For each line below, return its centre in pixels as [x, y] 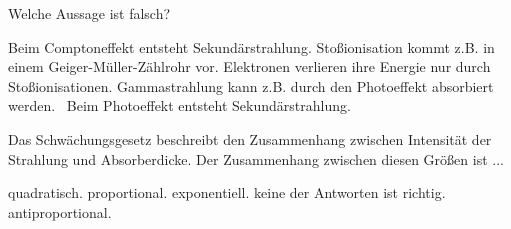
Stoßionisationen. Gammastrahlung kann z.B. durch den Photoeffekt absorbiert [251, 85]
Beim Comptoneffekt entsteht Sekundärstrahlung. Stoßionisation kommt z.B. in [251, 46]
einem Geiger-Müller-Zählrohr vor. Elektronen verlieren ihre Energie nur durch [249, 66]
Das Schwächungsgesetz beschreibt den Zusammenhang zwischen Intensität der [250, 138]
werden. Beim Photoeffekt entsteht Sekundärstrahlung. [179, 105]
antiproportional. [60, 211]
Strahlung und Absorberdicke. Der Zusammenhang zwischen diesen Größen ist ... [256, 158]
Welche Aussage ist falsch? [89, 13]
